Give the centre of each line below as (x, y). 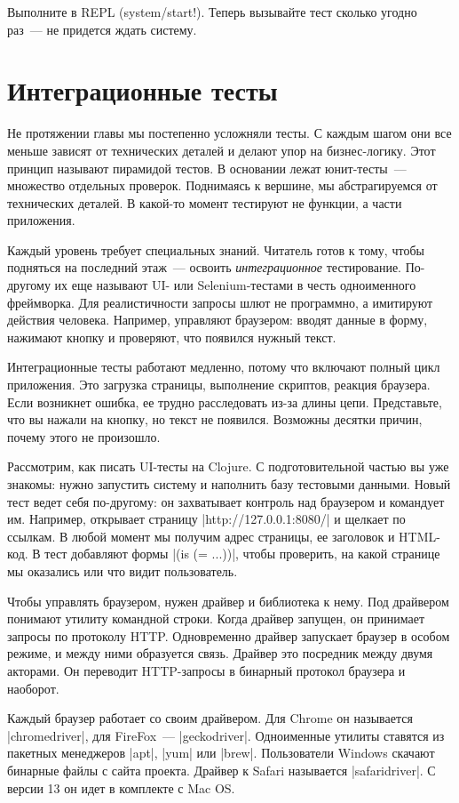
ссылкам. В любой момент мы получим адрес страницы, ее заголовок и (201, 536)
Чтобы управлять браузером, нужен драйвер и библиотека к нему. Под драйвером (228, 601)
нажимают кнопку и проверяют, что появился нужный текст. (172, 337)
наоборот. (33, 688)
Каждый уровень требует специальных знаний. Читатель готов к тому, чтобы (216, 249)
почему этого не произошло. (84, 436)
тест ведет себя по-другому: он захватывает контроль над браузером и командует (226, 501)
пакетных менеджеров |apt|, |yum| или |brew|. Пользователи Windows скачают (221, 753)
